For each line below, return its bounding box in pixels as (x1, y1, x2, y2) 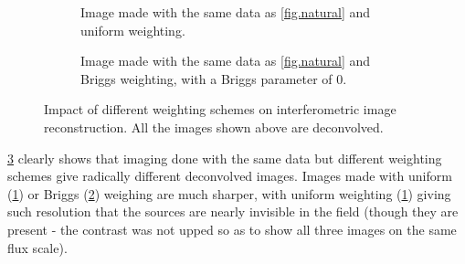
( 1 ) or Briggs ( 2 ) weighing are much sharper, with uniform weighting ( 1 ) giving (7, 184, 451, 203)
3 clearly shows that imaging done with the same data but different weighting (7, 148, 442, 167)
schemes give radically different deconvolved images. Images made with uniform (7, 166, 452, 185)
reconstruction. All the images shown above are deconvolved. (44, 117, 384, 136)
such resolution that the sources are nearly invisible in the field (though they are (7, 202, 459, 221)
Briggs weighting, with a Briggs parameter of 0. (80, 69, 347, 88)
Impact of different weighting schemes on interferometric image (44, 100, 396, 119)
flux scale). (7, 238, 68, 257)
